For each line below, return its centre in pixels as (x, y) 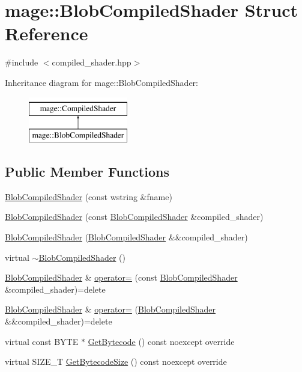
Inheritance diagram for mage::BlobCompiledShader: (101, 82)
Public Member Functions (87, 172)
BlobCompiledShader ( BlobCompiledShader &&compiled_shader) (126, 237)
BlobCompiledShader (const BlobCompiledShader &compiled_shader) (134, 217)
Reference (47, 33)
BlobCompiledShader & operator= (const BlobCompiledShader (121, 277)
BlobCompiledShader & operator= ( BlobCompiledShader (110, 309)
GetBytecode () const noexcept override (161, 341)
